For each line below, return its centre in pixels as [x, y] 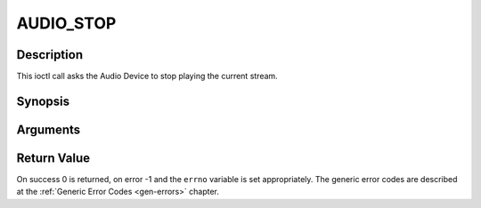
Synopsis [43, 101]
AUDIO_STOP [66, 23]
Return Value [53, 158]
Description [50, 55]
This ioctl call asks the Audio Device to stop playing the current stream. [147, 76]
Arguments [49, 129]
